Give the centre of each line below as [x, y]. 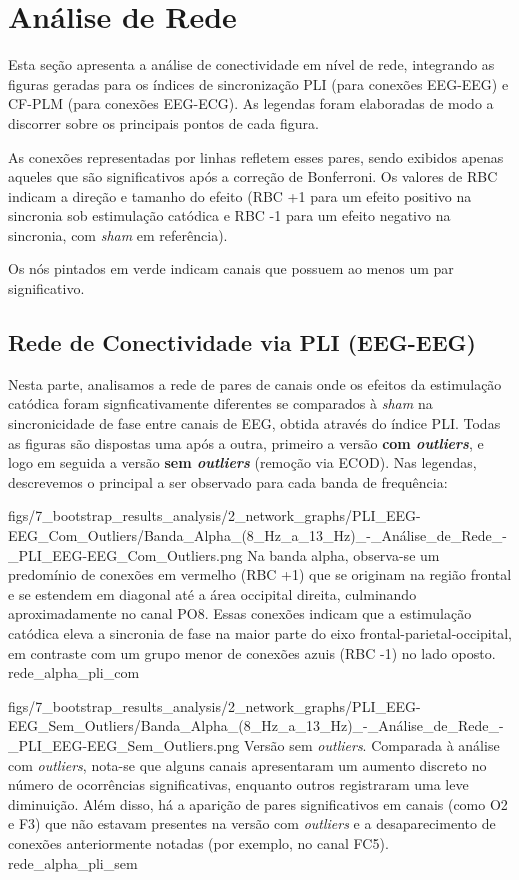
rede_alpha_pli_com [74, 672]
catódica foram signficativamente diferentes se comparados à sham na [220, 403]
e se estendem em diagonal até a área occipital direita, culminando [212, 593]
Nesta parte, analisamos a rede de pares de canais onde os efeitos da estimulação [255, 383]
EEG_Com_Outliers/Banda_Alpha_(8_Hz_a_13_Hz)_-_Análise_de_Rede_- [257, 535]
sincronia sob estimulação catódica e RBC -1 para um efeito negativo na [229, 215]
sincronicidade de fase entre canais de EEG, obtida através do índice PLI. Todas [254, 423]
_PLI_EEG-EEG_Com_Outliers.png [125, 554]
